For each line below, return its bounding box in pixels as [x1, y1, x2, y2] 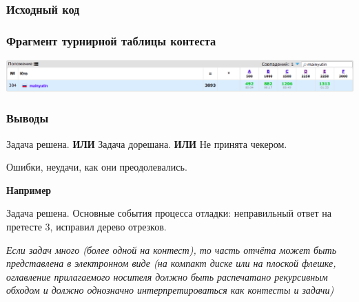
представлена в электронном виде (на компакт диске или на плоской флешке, [6, 256, 336, 270]
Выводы [6, 109, 49, 127]
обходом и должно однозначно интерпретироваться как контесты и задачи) [6, 283, 334, 297]
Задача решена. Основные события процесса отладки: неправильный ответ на [6, 206, 331, 220]
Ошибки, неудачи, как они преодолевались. [6, 160, 187, 174]
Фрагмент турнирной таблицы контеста [6, 32, 216, 49]
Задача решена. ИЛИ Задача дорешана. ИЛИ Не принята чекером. [6, 136, 287, 151]
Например [6, 182, 52, 197]
